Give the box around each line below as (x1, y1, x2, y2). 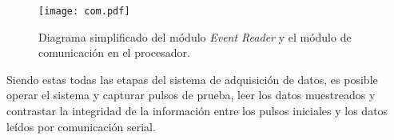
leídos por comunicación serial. (6, 118, 156, 134)
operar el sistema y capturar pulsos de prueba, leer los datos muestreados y (6, 86, 376, 103)
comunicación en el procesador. (38, 44, 190, 61)
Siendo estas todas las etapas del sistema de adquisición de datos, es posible (6, 70, 378, 87)
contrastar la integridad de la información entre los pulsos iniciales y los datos (6, 102, 388, 119)
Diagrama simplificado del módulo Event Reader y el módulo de (38, 28, 352, 45)
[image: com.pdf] (38, 6, 130, 17)
